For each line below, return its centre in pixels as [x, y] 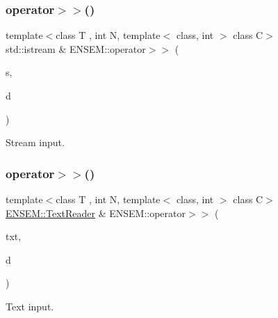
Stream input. [35, 142]
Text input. [30, 306]
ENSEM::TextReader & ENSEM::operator [96, 213]
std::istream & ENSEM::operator [76, 48]
